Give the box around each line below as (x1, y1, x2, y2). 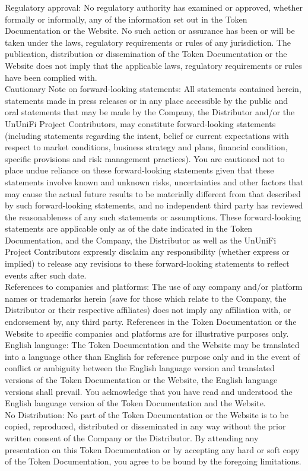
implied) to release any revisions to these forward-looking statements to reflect (5, 257, 290, 270)
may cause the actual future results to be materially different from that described (5, 187, 301, 200)
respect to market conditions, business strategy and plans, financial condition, (5, 141, 288, 153)
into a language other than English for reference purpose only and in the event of (5, 350, 300, 362)
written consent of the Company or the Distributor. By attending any (5, 431, 259, 444)
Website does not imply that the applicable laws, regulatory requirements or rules (5, 59, 302, 71)
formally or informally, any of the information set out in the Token (5, 12, 247, 25)
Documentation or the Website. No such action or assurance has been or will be (5, 24, 295, 37)
